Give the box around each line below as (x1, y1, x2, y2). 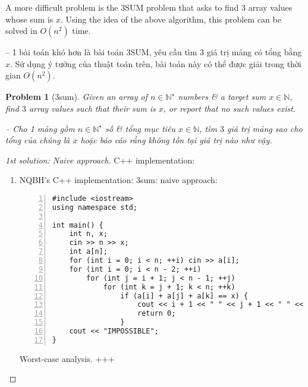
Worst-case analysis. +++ (19, 352, 115, 364)
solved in (5, 24, 37, 37)
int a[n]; (69, 247, 108, 256)
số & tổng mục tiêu (105, 122, 176, 134)
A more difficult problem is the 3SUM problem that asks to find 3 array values (5, 1, 293, 13)
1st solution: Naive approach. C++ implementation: (5, 153, 195, 166)
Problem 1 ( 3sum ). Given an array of (5, 90, 147, 103)
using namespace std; (52, 203, 137, 212)
